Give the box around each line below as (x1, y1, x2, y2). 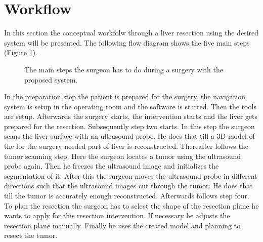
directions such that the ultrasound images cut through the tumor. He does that (4, 180, 253, 191)
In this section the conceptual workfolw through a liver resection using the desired (4, 27, 259, 38)
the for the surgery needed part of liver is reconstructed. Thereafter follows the (4, 141, 248, 151)
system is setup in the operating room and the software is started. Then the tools (4, 101, 256, 111)
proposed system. (24, 74, 78, 85)
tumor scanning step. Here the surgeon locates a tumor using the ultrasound (4, 150, 241, 161)
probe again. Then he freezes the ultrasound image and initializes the (4, 160, 219, 171)
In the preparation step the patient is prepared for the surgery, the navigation (4, 91, 245, 102)
